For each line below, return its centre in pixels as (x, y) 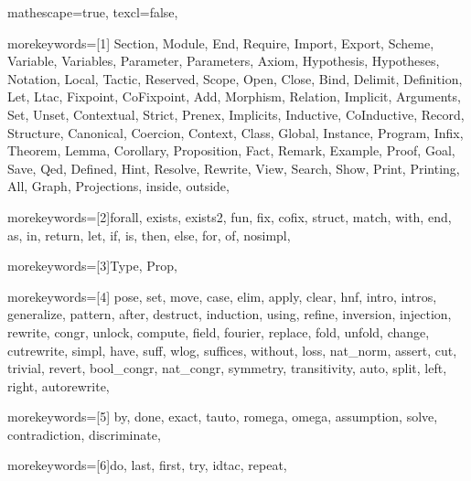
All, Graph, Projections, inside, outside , (118, 186)
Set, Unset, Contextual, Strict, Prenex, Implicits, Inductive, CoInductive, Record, (236, 114)
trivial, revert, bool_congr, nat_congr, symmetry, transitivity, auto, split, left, (227, 368)
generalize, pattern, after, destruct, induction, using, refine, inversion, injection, (230, 314)
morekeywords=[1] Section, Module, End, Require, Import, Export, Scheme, (221, 43)
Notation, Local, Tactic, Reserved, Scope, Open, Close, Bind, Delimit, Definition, (235, 78)
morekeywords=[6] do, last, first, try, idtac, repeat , (147, 465)
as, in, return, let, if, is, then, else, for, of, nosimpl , (149, 235)
